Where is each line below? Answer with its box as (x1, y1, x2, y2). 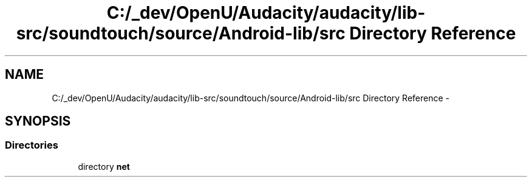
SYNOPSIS (5, 113, 71, 129)
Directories (5, 139, 58, 152)
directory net (78, 161, 130, 172)
